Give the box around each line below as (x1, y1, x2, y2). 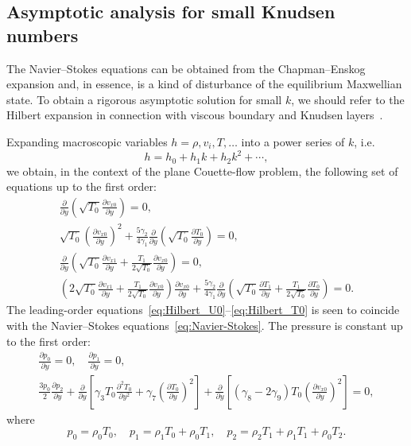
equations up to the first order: (6, 178, 157, 195)
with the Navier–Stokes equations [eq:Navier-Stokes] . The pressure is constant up (6, 316, 403, 333)
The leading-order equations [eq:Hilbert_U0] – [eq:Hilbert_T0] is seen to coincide (6, 301, 400, 318)
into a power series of (241, 133, 345, 149)
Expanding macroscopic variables (6, 133, 168, 149)
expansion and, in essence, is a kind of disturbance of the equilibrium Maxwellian (6, 76, 402, 92)
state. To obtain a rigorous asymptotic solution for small (6, 91, 282, 107)
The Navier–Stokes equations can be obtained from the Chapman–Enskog (6, 60, 366, 76)
